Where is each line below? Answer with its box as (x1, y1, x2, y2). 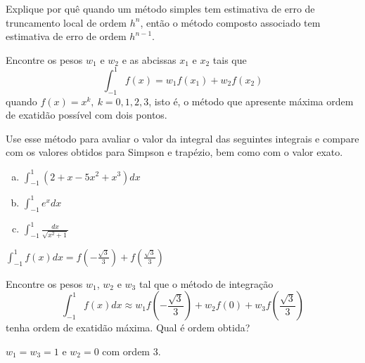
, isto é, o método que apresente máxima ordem (148, 93, 354, 108)
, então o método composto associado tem (140, 15, 321, 29)
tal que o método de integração (139, 276, 274, 291)
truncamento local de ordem (6, 15, 127, 29)
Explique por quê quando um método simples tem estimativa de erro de (6, 1, 315, 15)
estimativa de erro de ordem (6, 29, 127, 44)
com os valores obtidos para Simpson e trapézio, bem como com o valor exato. (6, 145, 343, 159)
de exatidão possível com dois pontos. (6, 107, 167, 122)
